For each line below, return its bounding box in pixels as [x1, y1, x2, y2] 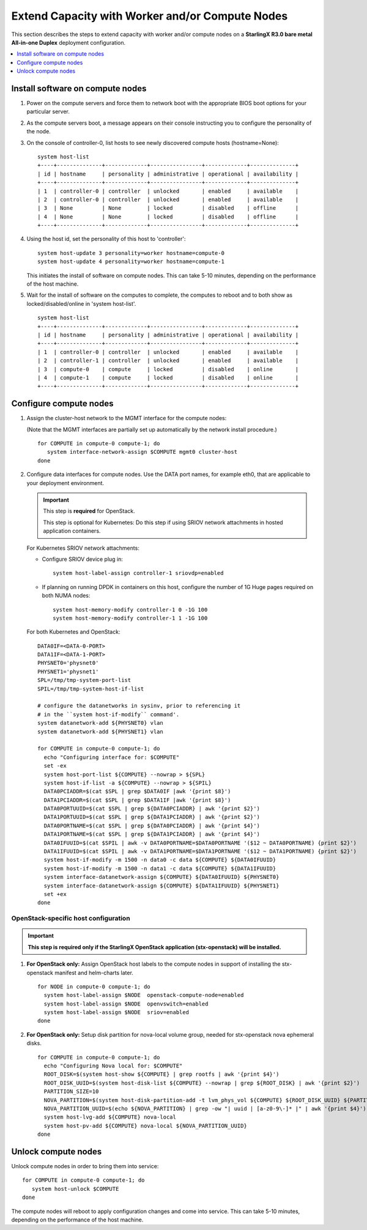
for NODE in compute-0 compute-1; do [37, 983, 151, 990]
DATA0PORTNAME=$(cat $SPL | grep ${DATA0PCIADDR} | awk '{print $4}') [43, 822, 260, 829]
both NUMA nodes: [42, 592, 91, 599]
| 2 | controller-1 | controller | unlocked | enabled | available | [37, 357, 299, 364]
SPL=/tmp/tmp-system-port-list [37, 676, 132, 684]
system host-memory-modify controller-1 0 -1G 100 [53, 606, 208, 613]
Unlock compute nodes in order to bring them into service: [11, 1163, 159, 1170]
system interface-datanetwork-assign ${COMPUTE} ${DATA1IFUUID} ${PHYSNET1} [43, 882, 280, 889]
